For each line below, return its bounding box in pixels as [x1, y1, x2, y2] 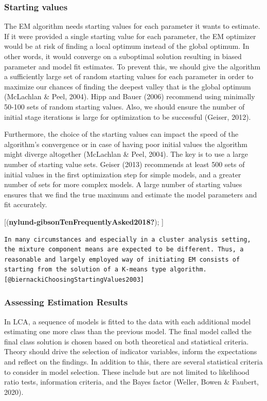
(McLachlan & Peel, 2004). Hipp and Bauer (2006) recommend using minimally [4, 91, 255, 102]
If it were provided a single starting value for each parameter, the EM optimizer [4, 30, 256, 41]
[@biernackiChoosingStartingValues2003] [4, 276, 145, 283]
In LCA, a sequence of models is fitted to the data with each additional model [4, 316, 251, 326]
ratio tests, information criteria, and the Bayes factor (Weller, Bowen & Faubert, [4, 376, 259, 387]
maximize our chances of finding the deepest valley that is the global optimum [4, 81, 251, 92]
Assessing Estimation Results [4, 296, 128, 308]
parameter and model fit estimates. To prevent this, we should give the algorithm [4, 61, 261, 71]
